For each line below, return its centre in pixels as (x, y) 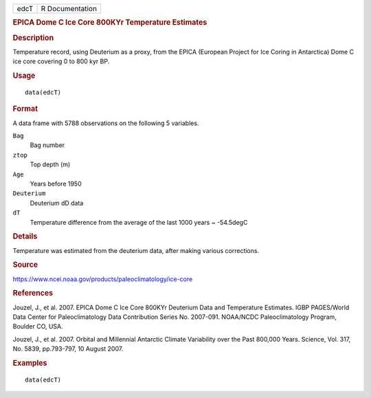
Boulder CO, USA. (38, 327)
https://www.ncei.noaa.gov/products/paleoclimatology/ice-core (103, 279)
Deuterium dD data (57, 203)
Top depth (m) (50, 164)
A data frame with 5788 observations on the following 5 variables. (106, 123)
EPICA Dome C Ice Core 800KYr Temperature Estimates (110, 23)
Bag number (47, 145)
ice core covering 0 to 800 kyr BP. (61, 61)
